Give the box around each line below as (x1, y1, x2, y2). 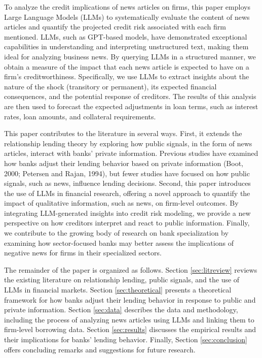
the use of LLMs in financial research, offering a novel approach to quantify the (4, 187, 250, 198)
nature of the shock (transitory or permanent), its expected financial (4, 81, 217, 91)
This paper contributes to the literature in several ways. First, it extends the (4, 128, 242, 139)
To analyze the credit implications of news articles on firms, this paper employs (4, 2, 250, 12)
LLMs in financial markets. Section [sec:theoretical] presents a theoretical (4, 284, 232, 295)
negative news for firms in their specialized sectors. (4, 247, 162, 258)
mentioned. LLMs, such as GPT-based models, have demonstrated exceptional (4, 31, 247, 42)
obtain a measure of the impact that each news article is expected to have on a (4, 61, 249, 72)
